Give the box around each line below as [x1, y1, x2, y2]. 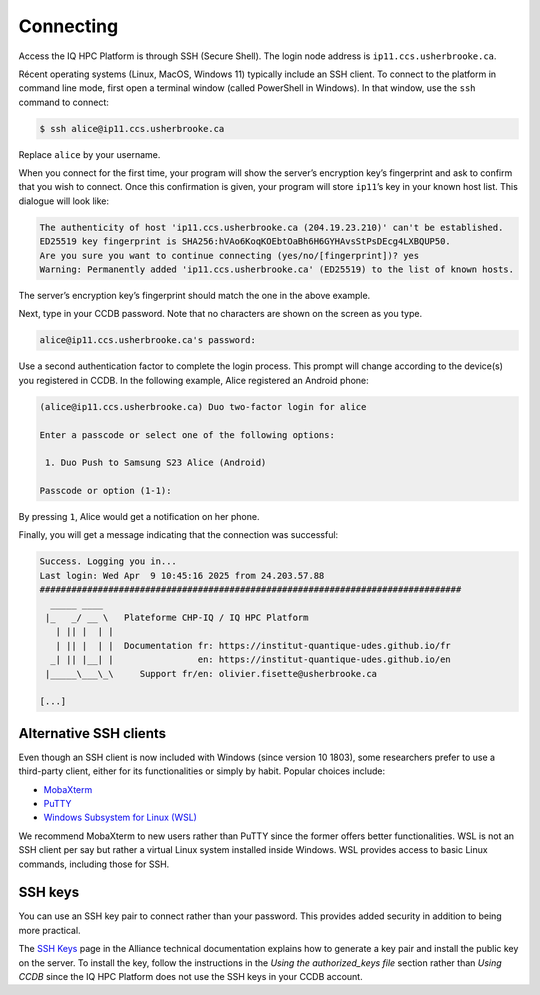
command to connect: [18, 96, 110, 108]
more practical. [18, 924, 81, 936]
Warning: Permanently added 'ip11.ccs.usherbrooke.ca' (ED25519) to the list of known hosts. [39, 264, 515, 275]
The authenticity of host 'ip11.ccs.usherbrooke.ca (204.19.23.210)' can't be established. [39, 221, 504, 233]
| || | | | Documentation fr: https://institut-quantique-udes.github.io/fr [55, 640, 452, 651]
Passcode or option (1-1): [39, 485, 172, 497]
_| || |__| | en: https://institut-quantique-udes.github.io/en [50, 654, 452, 665]
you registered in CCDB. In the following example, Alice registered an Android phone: [18, 374, 369, 386]
